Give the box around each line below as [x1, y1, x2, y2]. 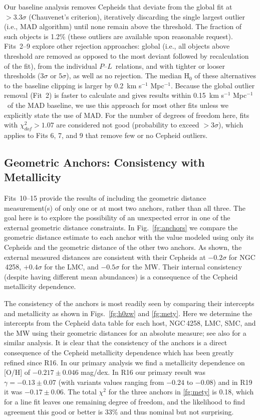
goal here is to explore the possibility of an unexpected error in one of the [4, 212, 230, 223]
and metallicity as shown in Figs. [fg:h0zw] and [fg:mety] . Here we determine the [4, 308, 252, 318]
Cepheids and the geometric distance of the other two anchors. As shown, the [4, 242, 242, 252]
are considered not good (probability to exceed [56, 119, 199, 130]
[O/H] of [4, 367, 31, 377]
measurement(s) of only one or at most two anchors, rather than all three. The [4, 202, 245, 213]
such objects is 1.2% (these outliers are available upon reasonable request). [4, 31, 233, 41]
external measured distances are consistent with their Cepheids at [4, 251, 206, 262]
